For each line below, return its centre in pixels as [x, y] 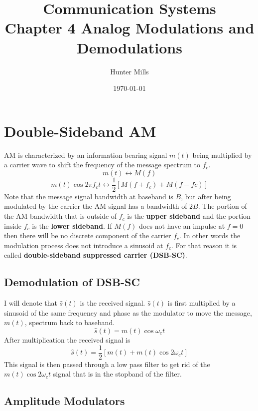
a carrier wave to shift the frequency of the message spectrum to [102, 165]
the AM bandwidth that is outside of [61, 216]
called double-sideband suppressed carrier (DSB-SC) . [96, 255]
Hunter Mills [129, 71]
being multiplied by [222, 155]
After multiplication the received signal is [67, 340]
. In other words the [210, 235]
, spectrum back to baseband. [70, 322]
